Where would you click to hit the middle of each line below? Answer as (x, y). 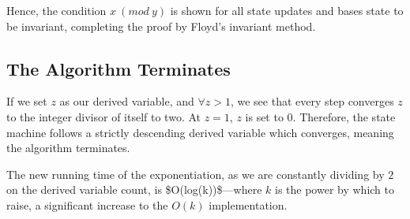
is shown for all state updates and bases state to (287, 10)
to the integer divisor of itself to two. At (103, 116)
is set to (264, 116)
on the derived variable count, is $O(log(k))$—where (134, 189)
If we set (27, 101)
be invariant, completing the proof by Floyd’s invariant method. (161, 26)
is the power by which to (335, 189)
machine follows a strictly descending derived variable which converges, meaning (200, 132)
